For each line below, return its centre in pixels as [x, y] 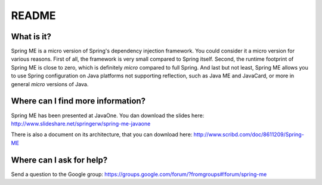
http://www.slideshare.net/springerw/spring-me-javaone [81, 123]
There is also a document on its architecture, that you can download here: [102, 134]
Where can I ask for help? [59, 160]
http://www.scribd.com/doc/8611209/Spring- [249, 134]
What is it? [31, 37]
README [33, 15]
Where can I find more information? [78, 101]
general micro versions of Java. [50, 84]
